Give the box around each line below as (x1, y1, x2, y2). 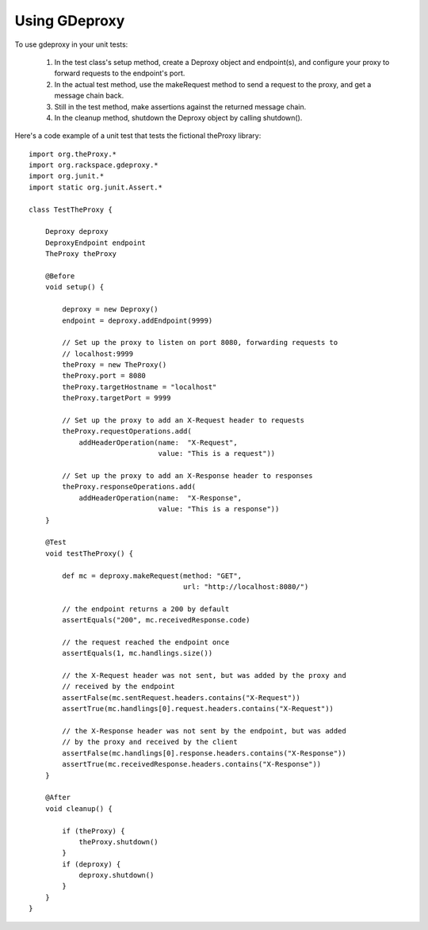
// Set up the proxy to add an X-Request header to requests (62, 416, 305, 425)
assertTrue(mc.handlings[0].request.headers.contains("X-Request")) (62, 704, 334, 714)
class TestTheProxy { (29, 205, 113, 214)
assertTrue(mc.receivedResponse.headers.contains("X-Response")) (62, 760, 322, 769)
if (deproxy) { (62, 859, 121, 868)
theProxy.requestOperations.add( (62, 427, 192, 436)
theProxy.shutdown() (78, 837, 159, 846)
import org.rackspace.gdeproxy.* (29, 161, 159, 170)
